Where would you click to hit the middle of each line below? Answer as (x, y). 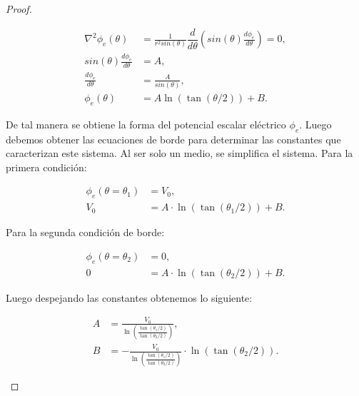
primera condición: (46, 167)
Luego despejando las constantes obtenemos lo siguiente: (129, 297)
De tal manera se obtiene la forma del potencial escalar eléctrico (146, 124)
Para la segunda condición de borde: (85, 232)
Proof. (19, 9)
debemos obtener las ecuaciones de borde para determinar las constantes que (173, 139)
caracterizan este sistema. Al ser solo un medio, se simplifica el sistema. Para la (179, 153)
